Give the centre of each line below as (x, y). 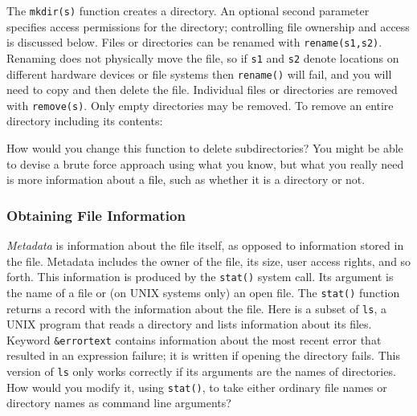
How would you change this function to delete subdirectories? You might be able (205, 148)
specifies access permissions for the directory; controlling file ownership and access (208, 26)
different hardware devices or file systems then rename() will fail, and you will (199, 73)
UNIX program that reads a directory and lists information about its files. (189, 324)
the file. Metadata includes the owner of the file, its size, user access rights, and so (209, 261)
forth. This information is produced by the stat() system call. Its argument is (200, 277)
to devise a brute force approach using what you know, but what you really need (205, 163)
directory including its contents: (85, 121)
